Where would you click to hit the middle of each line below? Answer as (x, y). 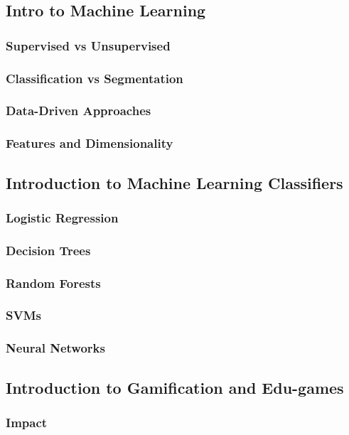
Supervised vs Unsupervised (88, 45)
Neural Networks (55, 348)
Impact (27, 422)
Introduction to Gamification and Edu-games (175, 387)
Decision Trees (48, 250)
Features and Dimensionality (90, 143)
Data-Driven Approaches (79, 111)
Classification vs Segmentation (95, 78)
